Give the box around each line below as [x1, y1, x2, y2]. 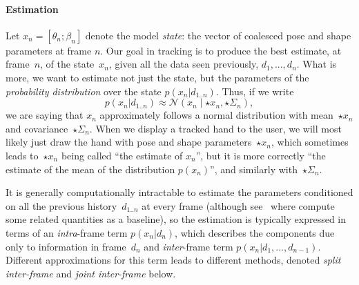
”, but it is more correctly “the [195, 148, 326, 162]
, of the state [40, 57, 95, 71]
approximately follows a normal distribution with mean [99, 108, 333, 122]
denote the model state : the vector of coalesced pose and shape [85, 28, 351, 42]
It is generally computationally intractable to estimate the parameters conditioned [6, 185, 353, 199]
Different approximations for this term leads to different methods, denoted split [6, 253, 341, 267]
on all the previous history [6, 198, 117, 213]
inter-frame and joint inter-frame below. [6, 266, 176, 280]
